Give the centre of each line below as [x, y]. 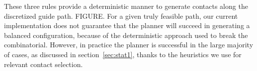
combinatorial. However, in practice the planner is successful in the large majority [129, 45]
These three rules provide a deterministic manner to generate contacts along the [126, 6]
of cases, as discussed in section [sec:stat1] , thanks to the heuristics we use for [123, 54]
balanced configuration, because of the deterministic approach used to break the [126, 35]
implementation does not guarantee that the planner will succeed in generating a [127, 25]
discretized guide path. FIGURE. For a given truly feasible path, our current [121, 16]
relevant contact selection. [43, 64]
